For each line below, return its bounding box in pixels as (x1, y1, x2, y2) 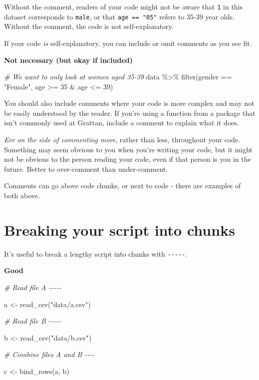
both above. (4, 190, 40, 201)
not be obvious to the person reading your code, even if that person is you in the (4, 154, 251, 164)
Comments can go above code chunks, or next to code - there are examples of (4, 180, 241, 191)
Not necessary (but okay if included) (4, 54, 133, 65)
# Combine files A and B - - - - (4, 349, 95, 360)
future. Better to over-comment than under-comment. (4, 163, 168, 174)
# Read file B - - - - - (4, 316, 61, 326)
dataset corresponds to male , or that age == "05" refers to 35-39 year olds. (4, 11, 235, 21)
